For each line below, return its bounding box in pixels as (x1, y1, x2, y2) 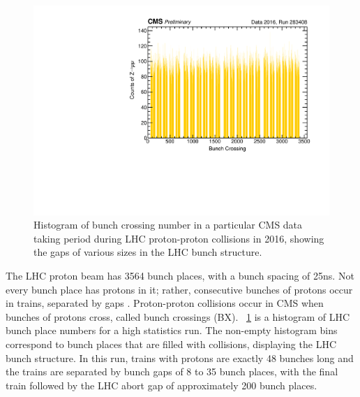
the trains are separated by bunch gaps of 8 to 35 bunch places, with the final (6, 364, 338, 379)
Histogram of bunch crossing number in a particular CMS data (33, 217, 303, 232)
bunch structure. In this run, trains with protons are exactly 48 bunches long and (6, 350, 354, 365)
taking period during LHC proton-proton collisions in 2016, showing (33, 231, 324, 245)
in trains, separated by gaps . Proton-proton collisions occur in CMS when (6, 296, 324, 310)
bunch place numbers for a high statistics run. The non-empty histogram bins (6, 323, 338, 338)
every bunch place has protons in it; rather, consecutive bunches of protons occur (6, 282, 353, 296)
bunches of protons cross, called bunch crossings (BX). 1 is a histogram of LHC (6, 309, 350, 324)
